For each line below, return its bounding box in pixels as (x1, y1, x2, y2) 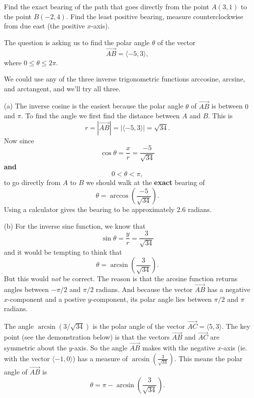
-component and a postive (8, 293, 86, 304)
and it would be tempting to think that (4, 246, 122, 257)
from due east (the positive (4, 21, 85, 31)
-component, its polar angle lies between (91, 293, 212, 304)
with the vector (4, 353, 50, 363)
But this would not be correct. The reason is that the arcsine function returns (4, 273, 238, 284)
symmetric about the (4, 343, 67, 353)
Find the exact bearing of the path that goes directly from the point (4, 1, 209, 11)
